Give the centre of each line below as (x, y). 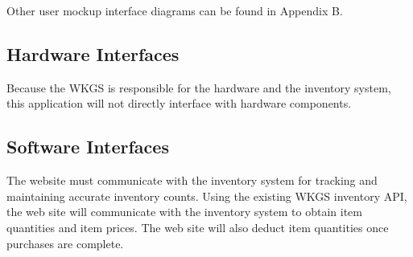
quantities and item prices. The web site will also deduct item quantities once (198, 227)
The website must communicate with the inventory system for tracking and (192, 180)
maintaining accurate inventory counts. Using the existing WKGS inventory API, (207, 196)
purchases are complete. (65, 243)
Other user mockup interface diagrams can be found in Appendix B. (175, 10)
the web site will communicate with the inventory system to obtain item (184, 212)
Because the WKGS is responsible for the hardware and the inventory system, (199, 87)
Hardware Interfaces (93, 53)
